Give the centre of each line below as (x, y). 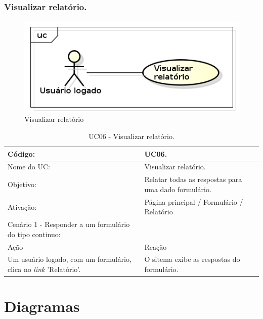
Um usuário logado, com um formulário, (70, 259)
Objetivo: (22, 184)
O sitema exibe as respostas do (192, 259)
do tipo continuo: (34, 234)
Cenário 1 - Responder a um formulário (69, 224)
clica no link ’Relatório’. (44, 269)
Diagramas (42, 306)
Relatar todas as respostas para (193, 179)
